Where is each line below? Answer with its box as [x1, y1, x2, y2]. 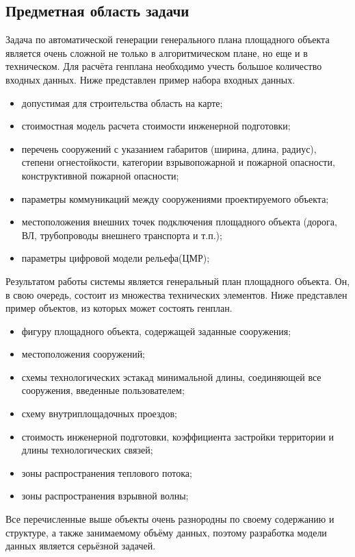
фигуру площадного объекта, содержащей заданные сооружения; [21, 323, 291, 338]
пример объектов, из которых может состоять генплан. [5, 301, 233, 315]
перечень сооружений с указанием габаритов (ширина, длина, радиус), [21, 141, 317, 156]
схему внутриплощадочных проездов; [21, 406, 177, 421]
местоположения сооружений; [21, 347, 146, 361]
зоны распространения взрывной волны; [21, 488, 189, 503]
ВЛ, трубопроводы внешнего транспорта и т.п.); [21, 227, 222, 242]
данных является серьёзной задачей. [5, 539, 156, 553]
